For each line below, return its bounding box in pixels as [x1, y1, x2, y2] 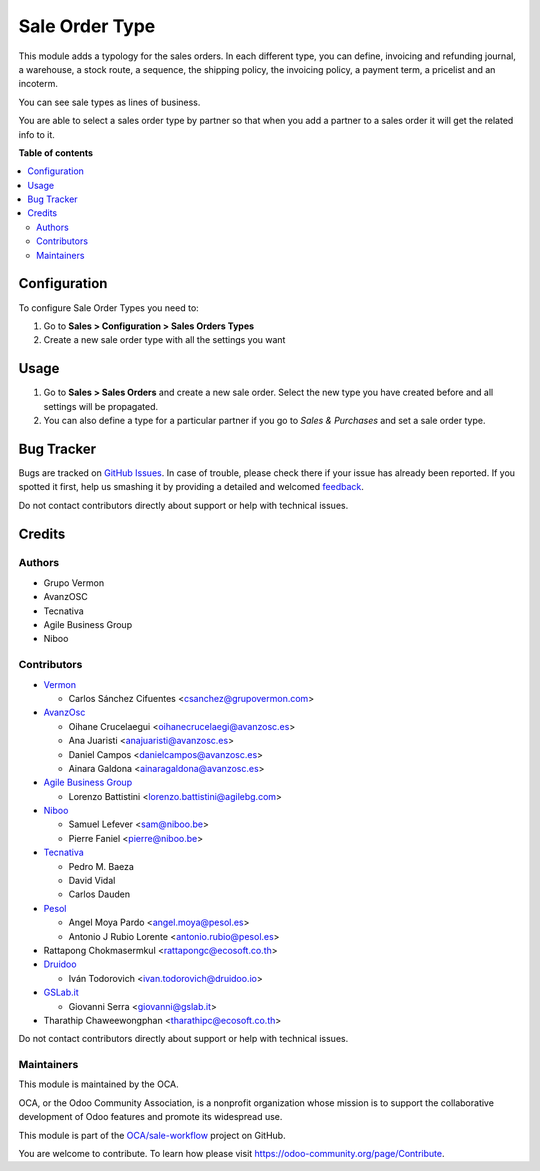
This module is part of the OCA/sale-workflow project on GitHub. [18, 1129, 286, 1141]
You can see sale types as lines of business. [18, 96, 201, 108]
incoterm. [18, 78, 59, 90]
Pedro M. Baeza [68, 860, 135, 872]
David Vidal [68, 875, 116, 887]
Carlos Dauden [68, 888, 130, 900]
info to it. [18, 128, 55, 140]
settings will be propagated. [43, 400, 159, 412]
